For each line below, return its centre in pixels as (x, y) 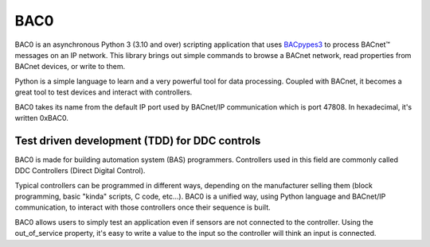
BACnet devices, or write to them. (70, 67)
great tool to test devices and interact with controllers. (104, 92)
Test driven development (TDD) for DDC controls (138, 140)
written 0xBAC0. (42, 118)
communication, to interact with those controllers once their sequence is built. (143, 207)
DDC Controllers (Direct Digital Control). (80, 171)
